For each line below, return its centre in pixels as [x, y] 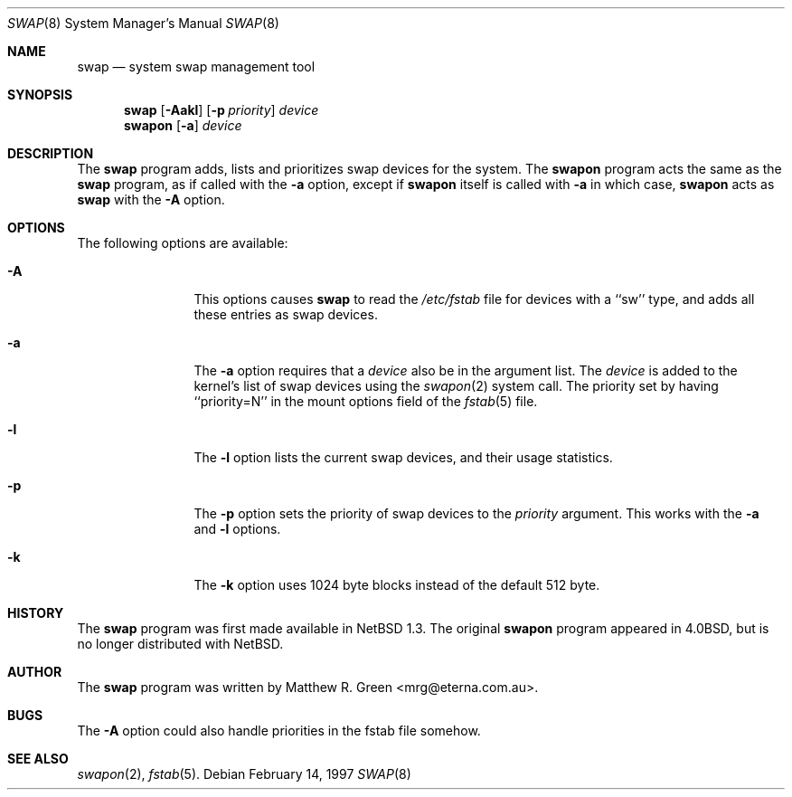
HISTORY [36, 613]
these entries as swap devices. [286, 314]
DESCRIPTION [51, 153]
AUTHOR [35, 672]
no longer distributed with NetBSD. [180, 644]
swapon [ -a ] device [183, 125]
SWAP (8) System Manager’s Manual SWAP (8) [143, 23]
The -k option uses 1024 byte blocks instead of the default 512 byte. [397, 585]
